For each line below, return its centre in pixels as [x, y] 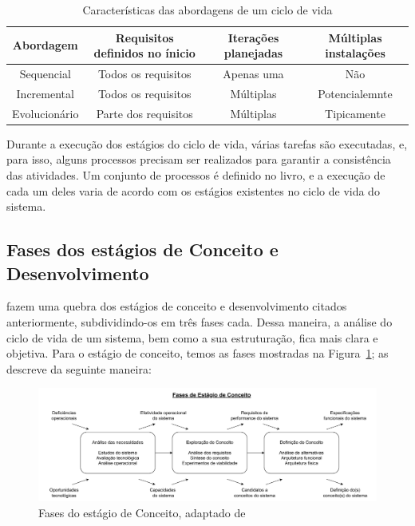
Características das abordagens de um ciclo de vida [207, 10]
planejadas [253, 53]
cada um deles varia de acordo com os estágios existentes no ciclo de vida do [193, 190]
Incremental [45, 93]
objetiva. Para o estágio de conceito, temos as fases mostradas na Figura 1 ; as [198, 353]
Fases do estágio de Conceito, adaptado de [142, 512]
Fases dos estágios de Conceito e [142, 249]
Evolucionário [45, 113]
